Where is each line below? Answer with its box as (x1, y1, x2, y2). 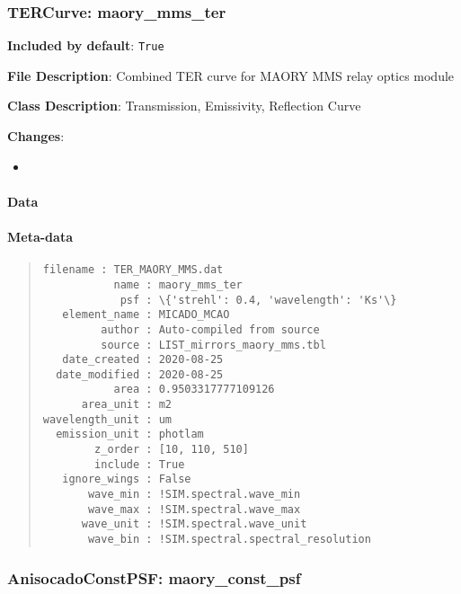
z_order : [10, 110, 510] (94, 443, 249, 457)
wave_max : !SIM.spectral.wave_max (87, 502, 301, 516)
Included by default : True (7, 36, 164, 55)
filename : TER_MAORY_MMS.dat (42, 263, 224, 277)
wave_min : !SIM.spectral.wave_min (87, 488, 301, 501)
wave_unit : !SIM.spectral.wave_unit (81, 518, 307, 531)
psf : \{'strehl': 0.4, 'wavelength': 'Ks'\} (120, 293, 397, 306)
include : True (94, 457, 185, 471)
